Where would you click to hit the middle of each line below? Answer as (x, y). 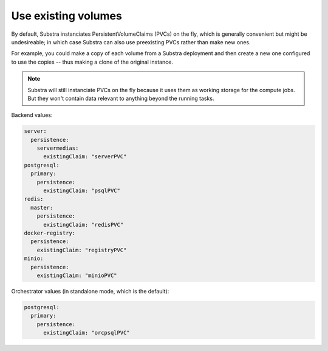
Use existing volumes (67, 16)
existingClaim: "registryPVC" (82, 250)
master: (42, 207)
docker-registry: (50, 233)
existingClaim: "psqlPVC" (82, 191)
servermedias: (58, 148)
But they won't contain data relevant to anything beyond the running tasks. (121, 98)
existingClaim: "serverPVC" (85, 157)
